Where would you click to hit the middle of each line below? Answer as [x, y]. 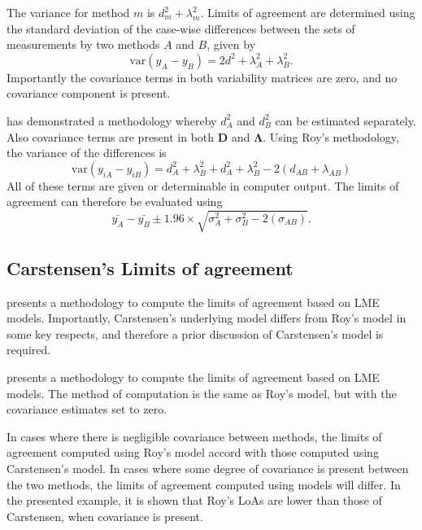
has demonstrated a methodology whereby [112, 120]
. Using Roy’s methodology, [331, 136]
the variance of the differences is [87, 153]
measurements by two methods [83, 44]
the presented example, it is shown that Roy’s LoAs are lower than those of [194, 500]
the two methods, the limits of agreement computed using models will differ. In [204, 484]
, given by [231, 44]
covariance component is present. [89, 93]
